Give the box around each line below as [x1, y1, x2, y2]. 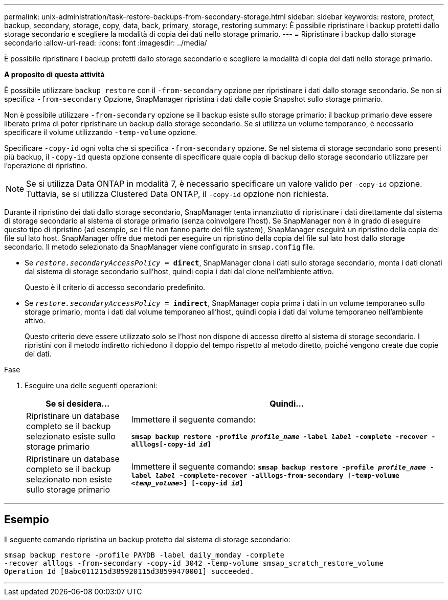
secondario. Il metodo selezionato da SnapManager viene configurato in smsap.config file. [4, 242, 315, 251]
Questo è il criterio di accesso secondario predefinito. [25, 283, 206, 292]
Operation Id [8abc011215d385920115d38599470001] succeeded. [4, 567, 254, 575]
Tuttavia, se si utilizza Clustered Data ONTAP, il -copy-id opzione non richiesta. [26, 189, 329, 199]
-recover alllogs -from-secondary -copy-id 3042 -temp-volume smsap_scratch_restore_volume [4, 559, 384, 567]
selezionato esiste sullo [26, 431, 116, 441]
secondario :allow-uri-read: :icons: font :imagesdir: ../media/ [4, 38, 207, 47]
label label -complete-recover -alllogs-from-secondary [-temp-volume [131, 472, 399, 479]
